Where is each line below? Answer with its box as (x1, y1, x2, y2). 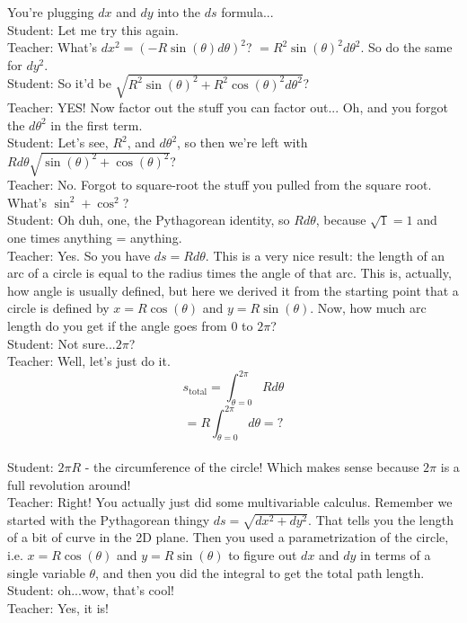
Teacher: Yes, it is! (7, 598, 109, 617)
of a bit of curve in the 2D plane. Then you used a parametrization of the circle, (7, 528, 449, 547)
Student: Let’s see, (7, 133, 109, 152)
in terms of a (360, 546, 431, 565)
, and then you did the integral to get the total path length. (95, 563, 425, 582)
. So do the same (360, 38, 453, 57)
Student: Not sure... (7, 334, 116, 352)
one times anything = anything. (7, 228, 182, 247)
